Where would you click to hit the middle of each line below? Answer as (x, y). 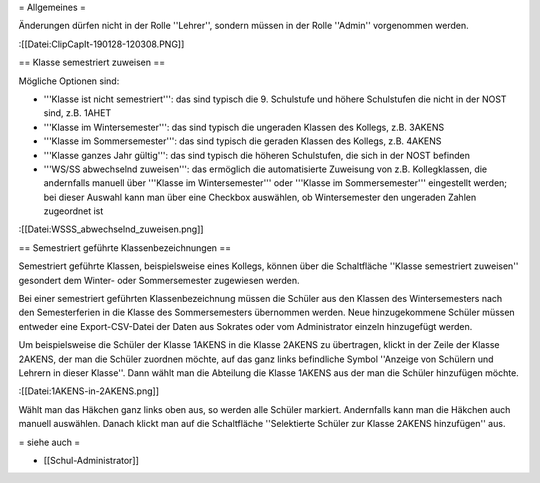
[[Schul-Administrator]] (91, 460)
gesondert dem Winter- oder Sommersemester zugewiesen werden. (159, 280)
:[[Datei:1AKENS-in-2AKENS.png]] (89, 391)
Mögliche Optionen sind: (69, 81)
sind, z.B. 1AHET (77, 113)
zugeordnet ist (73, 211)
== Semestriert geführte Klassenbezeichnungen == (125, 247)
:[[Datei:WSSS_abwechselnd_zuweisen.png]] (111, 229)
